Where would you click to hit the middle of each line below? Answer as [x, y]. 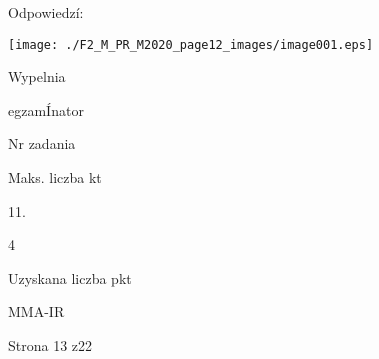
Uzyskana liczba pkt [70, 277]
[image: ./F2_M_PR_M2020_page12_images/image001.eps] [191, 44]
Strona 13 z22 [50, 345]
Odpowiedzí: [46, 12]
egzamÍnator [46, 109]
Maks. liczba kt [55, 177]
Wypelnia [37, 76]
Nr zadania [42, 143]
